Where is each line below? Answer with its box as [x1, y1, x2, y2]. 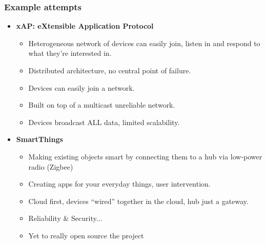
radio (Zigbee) [28, 161, 73, 172]
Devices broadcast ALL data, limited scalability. [28, 116, 180, 127]
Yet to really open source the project [28, 230, 144, 240]
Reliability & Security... [28, 213, 103, 223]
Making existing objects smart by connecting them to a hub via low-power [28, 151, 262, 161]
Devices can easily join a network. [28, 82, 135, 93]
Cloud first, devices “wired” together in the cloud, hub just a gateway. [28, 195, 249, 206]
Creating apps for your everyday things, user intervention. [28, 178, 211, 189]
